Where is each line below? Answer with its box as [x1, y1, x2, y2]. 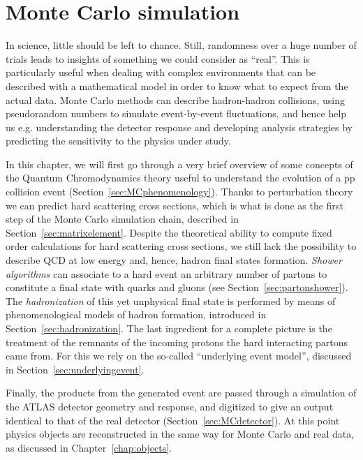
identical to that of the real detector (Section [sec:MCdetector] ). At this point [6, 413, 340, 427]
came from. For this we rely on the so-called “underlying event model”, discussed [6, 348, 352, 363]
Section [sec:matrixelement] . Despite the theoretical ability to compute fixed [6, 225, 332, 239]
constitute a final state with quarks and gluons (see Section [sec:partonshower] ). [6, 280, 348, 295]
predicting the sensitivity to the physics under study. [6, 133, 231, 148]
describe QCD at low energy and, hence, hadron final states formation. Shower [6, 253, 342, 267]
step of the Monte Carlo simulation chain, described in [6, 212, 239, 226]
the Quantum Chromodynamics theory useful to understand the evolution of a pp [6, 170, 355, 185]
